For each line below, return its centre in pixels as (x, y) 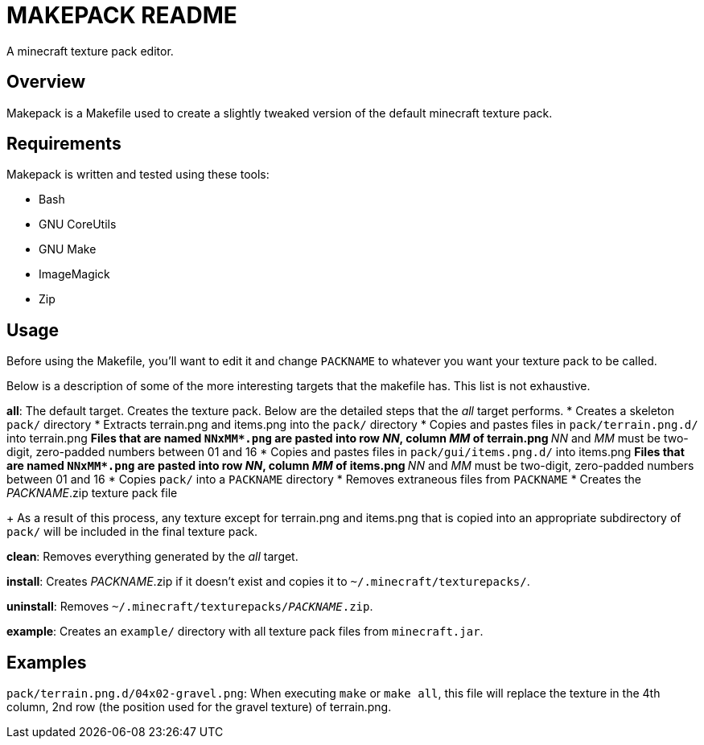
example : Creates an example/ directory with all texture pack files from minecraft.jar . (245, 632)
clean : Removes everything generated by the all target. (152, 557)
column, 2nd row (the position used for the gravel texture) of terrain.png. (199, 707)
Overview (46, 82)
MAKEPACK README (122, 15)
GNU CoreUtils (78, 224)
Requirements (64, 144)
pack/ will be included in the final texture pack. (132, 532)
